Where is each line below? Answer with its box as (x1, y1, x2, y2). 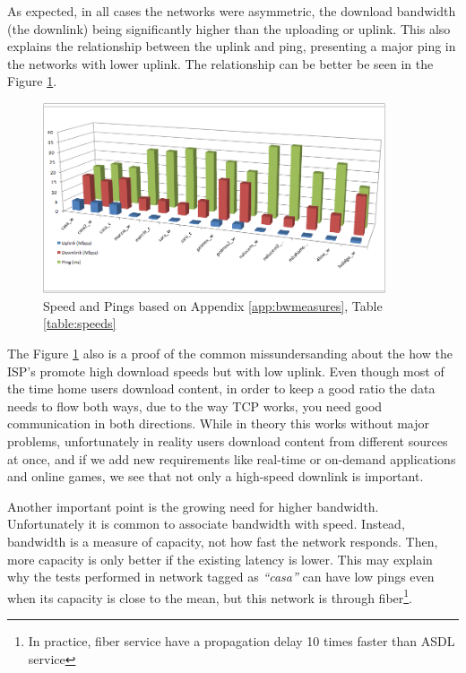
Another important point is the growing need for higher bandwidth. (7, 496, 379, 515)
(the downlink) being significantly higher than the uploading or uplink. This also (7, 19, 451, 38)
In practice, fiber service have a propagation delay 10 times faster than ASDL (28, 632, 455, 650)
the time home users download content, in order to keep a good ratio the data (7, 379, 436, 398)
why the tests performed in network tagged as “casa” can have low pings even (7, 567, 435, 586)
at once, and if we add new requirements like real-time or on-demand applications (7, 449, 456, 468)
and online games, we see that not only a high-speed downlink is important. (7, 467, 424, 486)
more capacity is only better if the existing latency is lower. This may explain (7, 549, 433, 568)
